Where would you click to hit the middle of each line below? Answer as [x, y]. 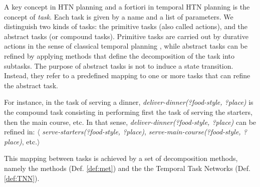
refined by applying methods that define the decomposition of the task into [119, 55]
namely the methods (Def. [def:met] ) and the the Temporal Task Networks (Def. [127, 168]
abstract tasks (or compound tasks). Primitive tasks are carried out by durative [126, 36]
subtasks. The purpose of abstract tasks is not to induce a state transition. [119, 65]
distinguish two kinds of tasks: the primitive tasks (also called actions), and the [126, 26]
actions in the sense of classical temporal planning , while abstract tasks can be [126, 46]
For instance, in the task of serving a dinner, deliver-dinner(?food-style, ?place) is [129, 102]
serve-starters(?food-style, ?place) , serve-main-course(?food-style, [142, 132]
